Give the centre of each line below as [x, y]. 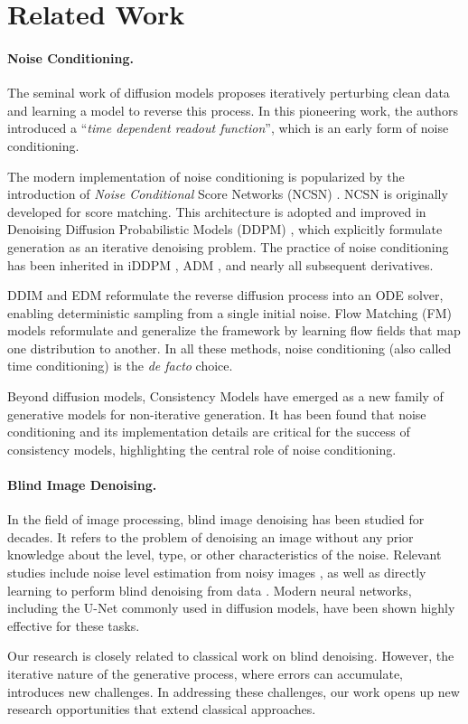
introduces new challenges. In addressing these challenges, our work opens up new [234, 691]
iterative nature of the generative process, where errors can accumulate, [206, 673]
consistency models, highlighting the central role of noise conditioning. [202, 449]
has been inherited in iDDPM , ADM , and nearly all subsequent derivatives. [220, 264]
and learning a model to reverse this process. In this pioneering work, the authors [233, 110]
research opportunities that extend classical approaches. [162, 709]
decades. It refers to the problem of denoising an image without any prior [211, 536]
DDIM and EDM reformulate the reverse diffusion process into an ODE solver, [225, 295]
